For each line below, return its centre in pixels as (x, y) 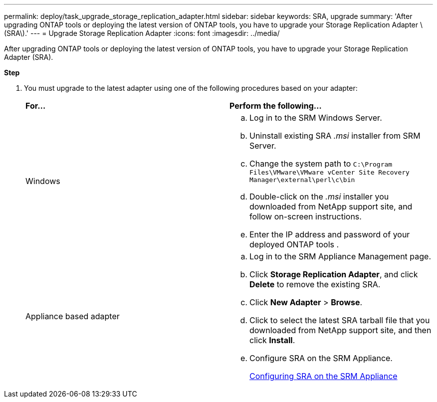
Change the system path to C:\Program (321, 164)
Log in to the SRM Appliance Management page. (340, 256)
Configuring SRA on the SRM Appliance (324, 376)
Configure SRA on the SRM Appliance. (321, 358)
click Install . (272, 340)
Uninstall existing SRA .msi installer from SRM (335, 136)
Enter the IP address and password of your (330, 234)
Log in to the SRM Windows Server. (316, 118)
